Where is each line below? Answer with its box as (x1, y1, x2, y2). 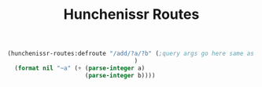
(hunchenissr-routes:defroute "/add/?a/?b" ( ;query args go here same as (7, 49, 255, 58)
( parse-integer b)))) (84, 71, 156, 79)
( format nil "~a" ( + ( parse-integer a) (14, 64, 146, 72)
